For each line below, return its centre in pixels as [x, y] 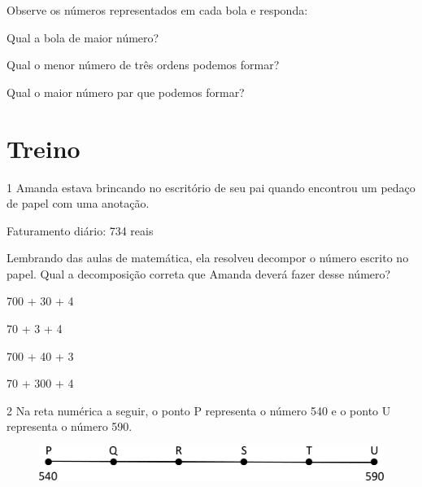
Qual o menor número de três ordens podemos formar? [143, 65]
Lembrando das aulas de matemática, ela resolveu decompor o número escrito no [208, 258]
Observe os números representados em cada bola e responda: [157, 10]
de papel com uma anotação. [78, 203]
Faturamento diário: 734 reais [80, 230]
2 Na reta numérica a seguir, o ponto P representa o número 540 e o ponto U [199, 410]
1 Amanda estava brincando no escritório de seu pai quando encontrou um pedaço [211, 187]
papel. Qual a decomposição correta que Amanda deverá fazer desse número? [199, 273]
